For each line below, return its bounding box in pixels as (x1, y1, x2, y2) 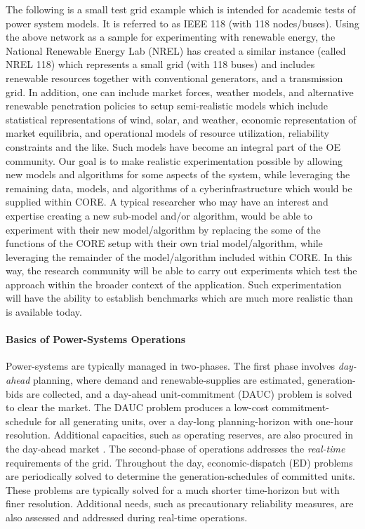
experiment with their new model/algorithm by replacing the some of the (6, 222, 321, 236)
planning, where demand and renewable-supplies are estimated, (33, 373, 305, 387)
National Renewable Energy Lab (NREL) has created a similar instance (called (6, 43, 346, 58)
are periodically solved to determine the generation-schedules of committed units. (6, 469, 355, 483)
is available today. (6, 304, 82, 319)
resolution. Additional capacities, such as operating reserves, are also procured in (6, 427, 354, 442)
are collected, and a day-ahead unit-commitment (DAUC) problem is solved (26, 386, 352, 401)
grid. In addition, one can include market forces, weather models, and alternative (6, 84, 354, 99)
